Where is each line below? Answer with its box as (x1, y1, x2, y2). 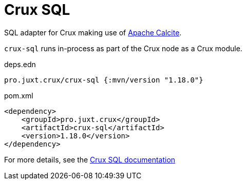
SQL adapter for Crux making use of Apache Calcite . (4, 28, 182, 37)
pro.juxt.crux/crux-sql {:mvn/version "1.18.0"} (4, 75, 203, 84)
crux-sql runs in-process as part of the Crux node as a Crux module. (4, 44, 242, 53)
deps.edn (4, 59, 36, 69)
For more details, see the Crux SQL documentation (4, 155, 176, 164)
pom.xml (4, 91, 33, 100)
